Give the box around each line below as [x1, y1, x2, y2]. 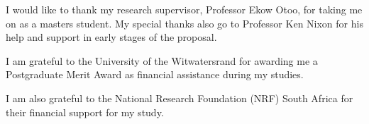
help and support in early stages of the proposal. [6, 30, 217, 44]
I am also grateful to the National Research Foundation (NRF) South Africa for [6, 90, 353, 105]
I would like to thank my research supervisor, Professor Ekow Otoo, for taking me [6, 2, 363, 16]
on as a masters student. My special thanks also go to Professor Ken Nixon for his [6, 15, 363, 30]
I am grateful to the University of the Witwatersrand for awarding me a [6, 53, 318, 68]
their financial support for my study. [6, 104, 164, 119]
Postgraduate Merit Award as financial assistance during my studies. [6, 67, 304, 82]
